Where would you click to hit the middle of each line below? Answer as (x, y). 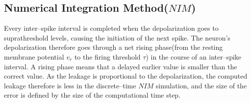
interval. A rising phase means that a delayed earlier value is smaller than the (121, 66)
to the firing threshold (107, 56)
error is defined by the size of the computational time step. (92, 95)
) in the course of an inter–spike (194, 56)
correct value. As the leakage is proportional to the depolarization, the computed (126, 76)
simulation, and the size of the (201, 85)
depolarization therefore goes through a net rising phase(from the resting (113, 47)
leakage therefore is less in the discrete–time (70, 85)
